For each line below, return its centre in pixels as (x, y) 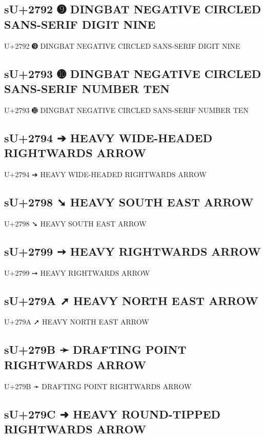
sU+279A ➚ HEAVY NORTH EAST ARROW (131, 300)
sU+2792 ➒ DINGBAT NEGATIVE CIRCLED (133, 9)
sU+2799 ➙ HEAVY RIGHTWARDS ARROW (132, 251)
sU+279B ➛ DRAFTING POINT (95, 349)
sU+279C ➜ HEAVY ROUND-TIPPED (113, 414)
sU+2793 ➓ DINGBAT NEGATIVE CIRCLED (133, 73)
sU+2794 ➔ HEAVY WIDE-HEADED (108, 137)
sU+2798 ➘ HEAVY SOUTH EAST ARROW (129, 202)
